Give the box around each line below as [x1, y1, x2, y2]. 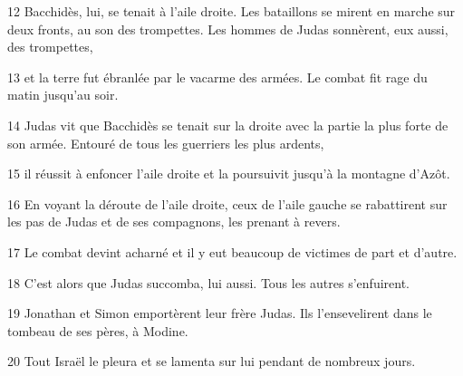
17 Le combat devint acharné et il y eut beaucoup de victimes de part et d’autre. [7, 242, 458, 261]
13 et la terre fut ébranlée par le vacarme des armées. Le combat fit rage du [7, 67, 428, 86]
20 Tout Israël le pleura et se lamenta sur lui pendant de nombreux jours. [7, 352, 416, 371]
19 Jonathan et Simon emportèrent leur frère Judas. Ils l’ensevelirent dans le [7, 304, 432, 323]
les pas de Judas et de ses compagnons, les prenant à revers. [7, 212, 341, 231]
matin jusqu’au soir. [7, 85, 119, 104]
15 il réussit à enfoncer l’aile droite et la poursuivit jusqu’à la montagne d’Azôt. [7, 164, 450, 183]
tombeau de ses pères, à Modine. [7, 321, 188, 340]
